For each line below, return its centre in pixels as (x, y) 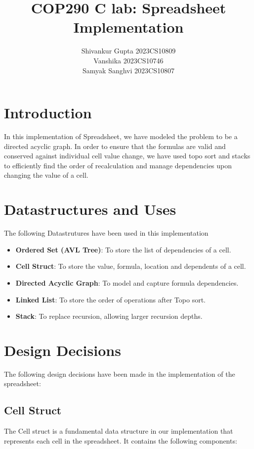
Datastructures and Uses (90, 209)
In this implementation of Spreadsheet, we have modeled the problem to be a (121, 136)
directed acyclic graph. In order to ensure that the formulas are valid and (115, 146)
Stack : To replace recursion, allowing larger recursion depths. (109, 316)
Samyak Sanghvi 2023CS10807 (128, 70)
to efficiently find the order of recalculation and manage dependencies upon (118, 165)
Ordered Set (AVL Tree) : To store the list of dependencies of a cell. (123, 249)
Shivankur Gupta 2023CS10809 (128, 51)
